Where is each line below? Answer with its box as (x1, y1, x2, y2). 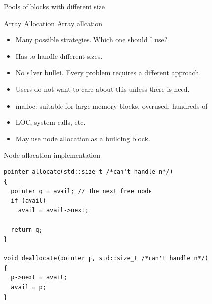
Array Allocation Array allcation (4, 18, 103, 28)
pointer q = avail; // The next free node (11, 188, 152, 195)
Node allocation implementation (4, 150, 101, 160)
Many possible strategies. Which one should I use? (15, 34, 168, 45)
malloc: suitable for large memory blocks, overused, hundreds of (15, 100, 208, 111)
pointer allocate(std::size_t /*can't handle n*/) (4, 168, 173, 175)
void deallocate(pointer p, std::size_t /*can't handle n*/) (4, 255, 209, 262)
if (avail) (11, 197, 46, 204)
